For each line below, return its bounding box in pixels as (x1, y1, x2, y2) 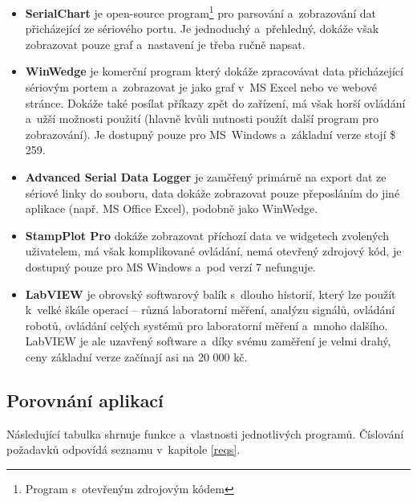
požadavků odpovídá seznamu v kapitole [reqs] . (6, 441, 241, 458)
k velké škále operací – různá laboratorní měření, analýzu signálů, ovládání (25, 301, 395, 318)
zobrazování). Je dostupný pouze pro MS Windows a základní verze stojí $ (25, 125, 396, 142)
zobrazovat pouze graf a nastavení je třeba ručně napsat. (25, 35, 306, 52)
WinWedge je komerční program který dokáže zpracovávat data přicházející (25, 63, 403, 80)
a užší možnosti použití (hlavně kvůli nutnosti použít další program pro (25, 110, 379, 127)
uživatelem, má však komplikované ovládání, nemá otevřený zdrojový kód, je (25, 243, 402, 259)
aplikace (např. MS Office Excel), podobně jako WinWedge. (25, 200, 318, 217)
